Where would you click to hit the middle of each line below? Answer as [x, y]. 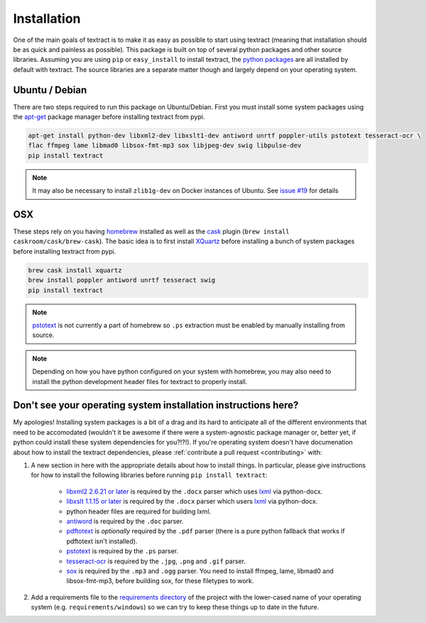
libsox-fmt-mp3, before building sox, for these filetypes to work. [160, 581]
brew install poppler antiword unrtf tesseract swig [122, 280]
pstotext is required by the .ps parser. [122, 551]
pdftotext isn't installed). [102, 541]
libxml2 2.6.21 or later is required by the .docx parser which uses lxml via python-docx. [195, 491]
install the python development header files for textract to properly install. [140, 381]
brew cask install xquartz [75, 270]
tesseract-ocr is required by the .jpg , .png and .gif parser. [156, 561]
